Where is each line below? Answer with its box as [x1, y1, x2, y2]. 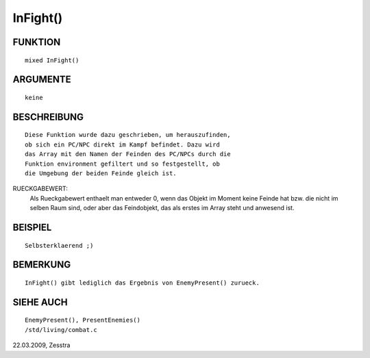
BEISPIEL [12, 221, 52, 233]
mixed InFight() [25, 56, 79, 64]
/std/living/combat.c [25, 326, 97, 333]
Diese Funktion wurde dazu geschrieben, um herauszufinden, [25, 131, 231, 139]
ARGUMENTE [12, 74, 71, 86]
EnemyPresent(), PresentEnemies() [25, 316, 140, 324]
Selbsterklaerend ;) [25, 242, 94, 249]
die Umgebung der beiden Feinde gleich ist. [25, 169, 177, 177]
